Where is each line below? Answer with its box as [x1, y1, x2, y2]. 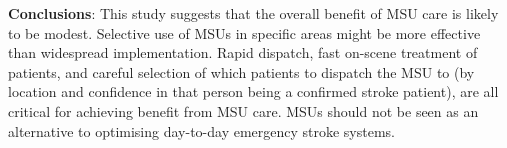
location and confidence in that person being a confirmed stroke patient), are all [8, 81, 499, 102]
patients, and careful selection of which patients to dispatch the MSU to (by [8, 61, 475, 82]
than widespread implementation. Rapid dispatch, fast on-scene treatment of [8, 42, 478, 63]
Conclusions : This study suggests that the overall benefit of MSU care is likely [8, 3, 499, 23]
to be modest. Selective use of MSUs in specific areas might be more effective [8, 22, 481, 43]
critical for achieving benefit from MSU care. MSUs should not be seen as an [8, 100, 479, 121]
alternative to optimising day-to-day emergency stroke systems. [8, 120, 396, 141]
